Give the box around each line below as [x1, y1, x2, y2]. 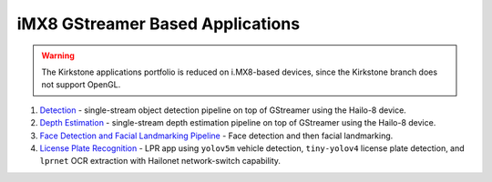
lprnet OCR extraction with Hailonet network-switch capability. [39, 156, 282, 167]
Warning [41, 50, 75, 61]
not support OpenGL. [41, 79, 121, 90]
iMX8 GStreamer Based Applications [16, 14, 301, 34]
